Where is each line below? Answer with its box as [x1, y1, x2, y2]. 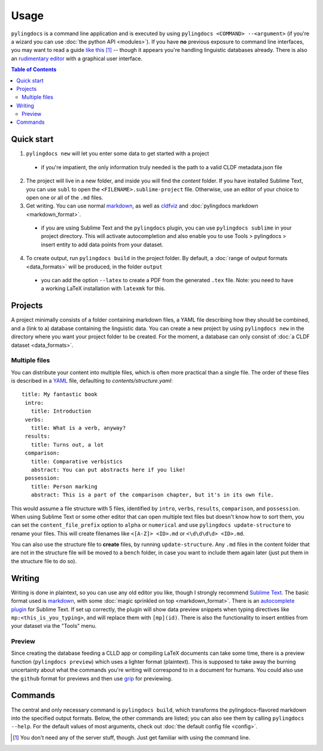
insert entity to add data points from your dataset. [41, 241, 164, 248]
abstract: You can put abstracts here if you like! [31, 466, 186, 473]
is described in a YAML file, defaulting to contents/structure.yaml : [11, 377, 173, 384]
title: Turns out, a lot [31, 441, 104, 448]
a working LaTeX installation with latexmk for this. [41, 285, 166, 292]
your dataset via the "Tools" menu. [11, 622, 97, 630]
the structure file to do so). [11, 557, 77, 564]
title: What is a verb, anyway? [31, 425, 126, 431]
